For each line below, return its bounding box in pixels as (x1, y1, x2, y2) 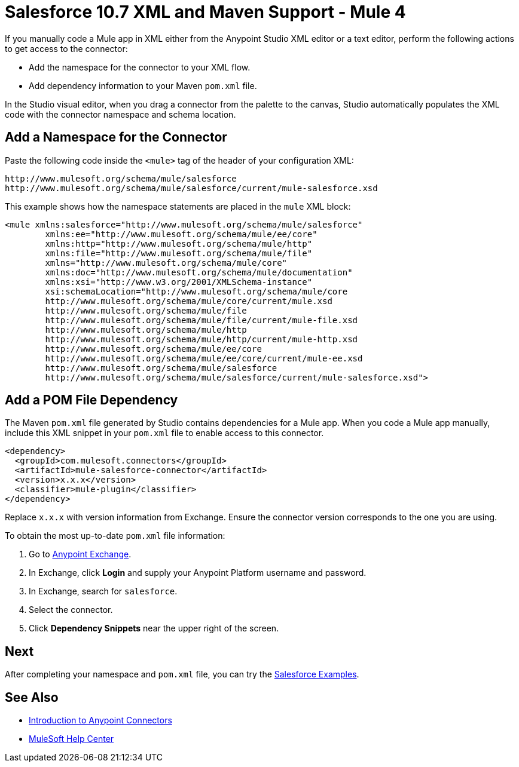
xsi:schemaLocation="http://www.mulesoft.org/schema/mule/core (45, 286, 348, 296)
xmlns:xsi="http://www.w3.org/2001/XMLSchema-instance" (45, 277, 313, 287)
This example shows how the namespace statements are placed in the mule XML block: (5, 201, 351, 211)
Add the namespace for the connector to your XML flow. (29, 62, 251, 72)
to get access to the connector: (5, 43, 128, 54)
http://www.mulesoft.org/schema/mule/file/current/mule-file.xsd (45, 315, 358, 325)
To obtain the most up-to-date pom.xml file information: (5, 530, 225, 541)
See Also (5, 689, 59, 705)
